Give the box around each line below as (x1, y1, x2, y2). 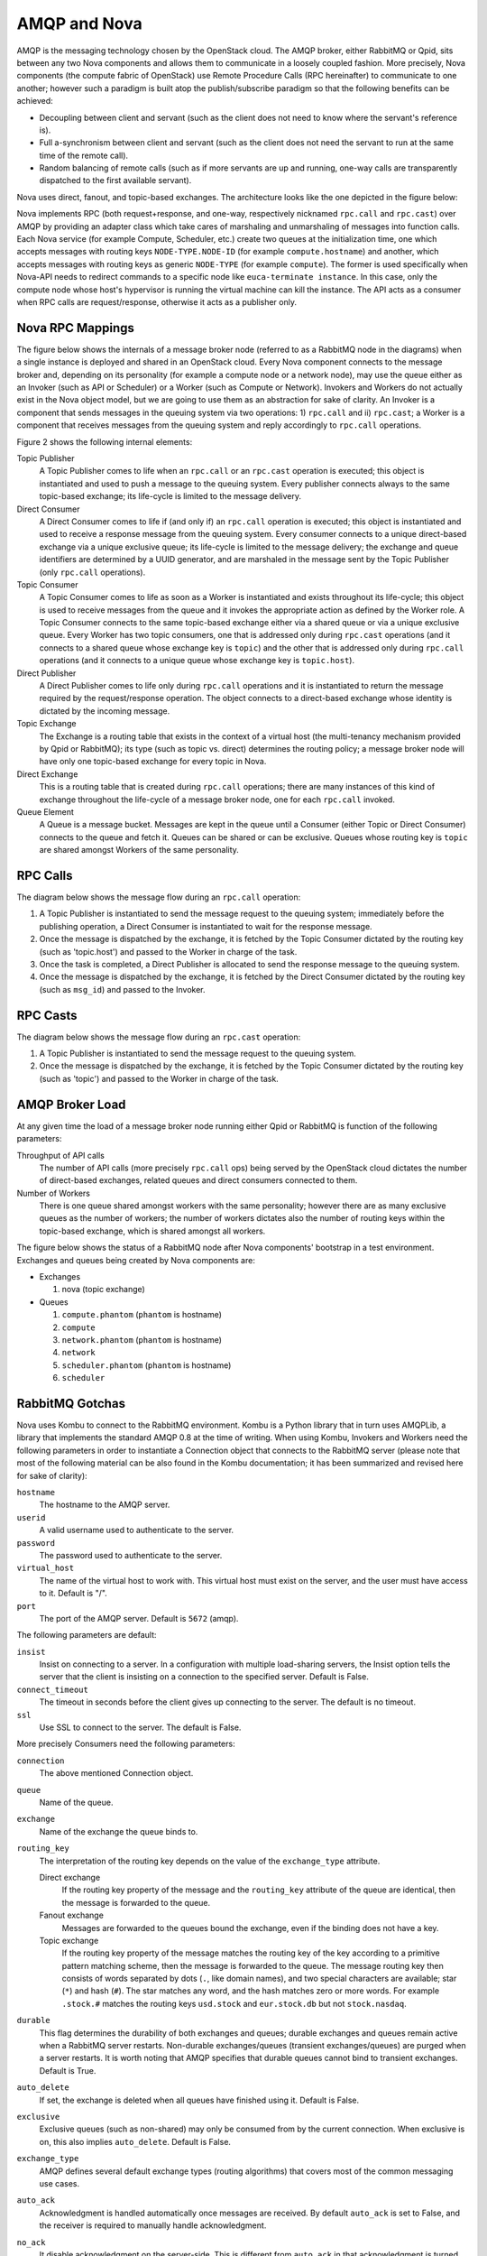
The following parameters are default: (16, 1630, 157, 1641)
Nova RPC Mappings (16, 320, 134, 336)
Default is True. (39, 2065, 96, 2076)
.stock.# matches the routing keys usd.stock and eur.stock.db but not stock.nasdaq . (61, 1998, 407, 2009)
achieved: (16, 96, 53, 106)
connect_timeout (16, 1684, 89, 1695)
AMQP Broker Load (16, 1096, 126, 1112)
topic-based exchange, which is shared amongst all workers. (39, 1225, 266, 1236)
